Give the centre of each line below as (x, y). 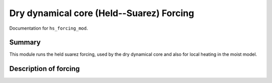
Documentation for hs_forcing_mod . (49, 28)
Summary (25, 43)
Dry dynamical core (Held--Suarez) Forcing (102, 13)
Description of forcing (45, 69)
